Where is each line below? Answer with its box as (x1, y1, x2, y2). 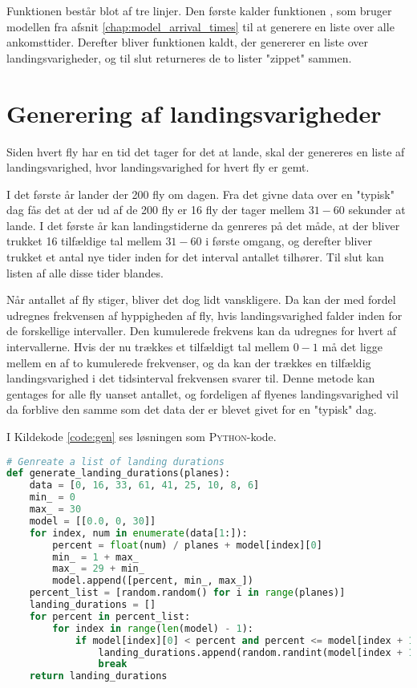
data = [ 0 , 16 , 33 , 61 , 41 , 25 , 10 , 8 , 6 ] (29, 480, 260, 492)
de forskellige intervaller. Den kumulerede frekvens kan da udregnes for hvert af (6, 322, 397, 339)
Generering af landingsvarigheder (6, 96, 382, 129)
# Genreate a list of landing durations (6, 455, 225, 467)
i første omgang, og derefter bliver (205, 233, 373, 249)
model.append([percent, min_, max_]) (52, 575, 253, 587)
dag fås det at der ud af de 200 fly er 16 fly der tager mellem (6, 201, 305, 218)
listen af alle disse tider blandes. (6, 264, 164, 281)
